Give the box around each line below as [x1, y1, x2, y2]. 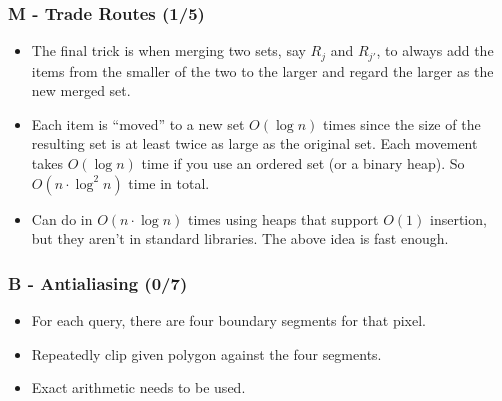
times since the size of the [322, 113, 481, 134]
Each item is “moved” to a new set [31, 113, 245, 134]
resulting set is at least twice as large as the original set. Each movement [31, 133, 478, 154]
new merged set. [31, 80, 131, 101]
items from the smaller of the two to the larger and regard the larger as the [31, 60, 494, 81]
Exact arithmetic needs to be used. [31, 377, 246, 398]
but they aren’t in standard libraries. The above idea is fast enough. [31, 228, 449, 249]
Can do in [31, 208, 93, 229]
